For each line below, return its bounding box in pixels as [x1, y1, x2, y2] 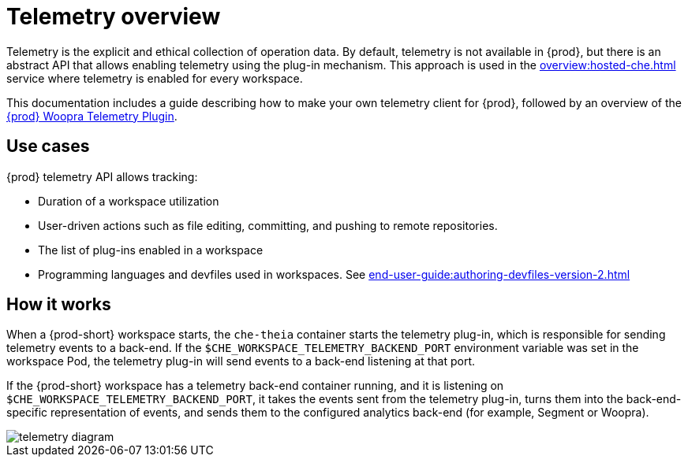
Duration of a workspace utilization [38, 194, 219, 208]
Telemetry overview [6, 3, 221, 30]
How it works [6, 294, 111, 315]
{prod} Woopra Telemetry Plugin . [6, 109, 178, 123]
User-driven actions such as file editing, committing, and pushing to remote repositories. [38, 218, 498, 232]
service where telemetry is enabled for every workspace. [6, 71, 303, 85]
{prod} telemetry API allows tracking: [6, 169, 198, 183]
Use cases [6, 136, 90, 157]
